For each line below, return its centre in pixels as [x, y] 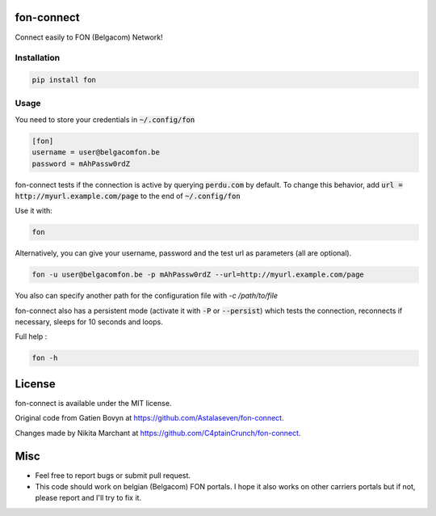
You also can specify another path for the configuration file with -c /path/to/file [147, 296]
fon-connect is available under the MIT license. [93, 403]
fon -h [45, 358]
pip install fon [64, 80]
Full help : [31, 336]
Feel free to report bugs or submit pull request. [113, 475]
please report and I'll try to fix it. [88, 498]
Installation [38, 58]
